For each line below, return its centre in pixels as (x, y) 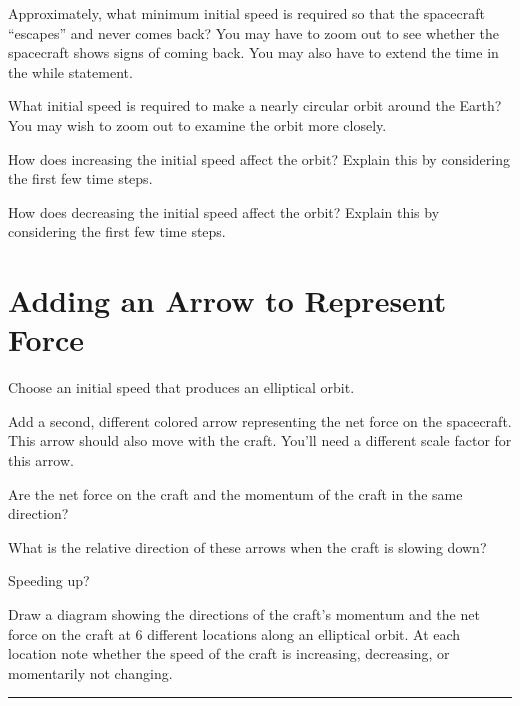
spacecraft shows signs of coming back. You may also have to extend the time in (253, 52)
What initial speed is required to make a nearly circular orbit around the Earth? (255, 105)
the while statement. (70, 71)
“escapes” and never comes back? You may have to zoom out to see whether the (254, 32)
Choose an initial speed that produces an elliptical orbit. (181, 387)
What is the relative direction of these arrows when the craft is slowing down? (247, 546)
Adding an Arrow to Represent (227, 300)
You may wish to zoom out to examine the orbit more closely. (197, 124)
